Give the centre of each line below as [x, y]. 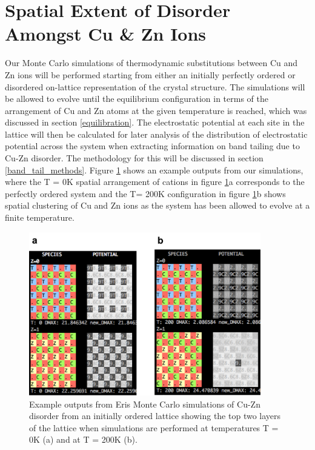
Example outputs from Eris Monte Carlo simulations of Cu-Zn [145, 404]
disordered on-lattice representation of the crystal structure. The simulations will [155, 86]
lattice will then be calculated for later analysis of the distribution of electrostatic [156, 134]
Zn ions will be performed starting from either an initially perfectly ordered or [150, 74]
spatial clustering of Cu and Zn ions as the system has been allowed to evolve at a [157, 205]
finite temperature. [40, 217]
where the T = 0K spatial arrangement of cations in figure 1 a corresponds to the [155, 182]
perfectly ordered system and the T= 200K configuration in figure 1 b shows [145, 193]
